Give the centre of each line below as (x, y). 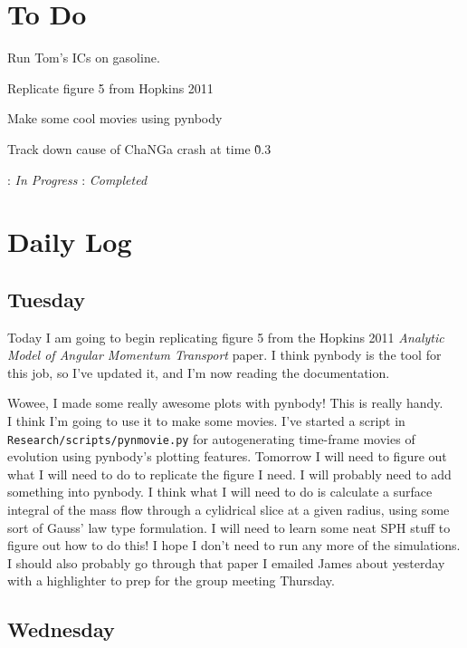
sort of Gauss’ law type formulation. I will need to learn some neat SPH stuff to (229, 527)
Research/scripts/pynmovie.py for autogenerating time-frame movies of (211, 438)
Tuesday (47, 299)
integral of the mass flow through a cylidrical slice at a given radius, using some (229, 510)
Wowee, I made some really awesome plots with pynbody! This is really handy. (225, 403)
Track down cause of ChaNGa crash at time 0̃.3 (139, 148)
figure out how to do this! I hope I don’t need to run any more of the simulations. (234, 545)
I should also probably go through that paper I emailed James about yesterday (226, 562)
